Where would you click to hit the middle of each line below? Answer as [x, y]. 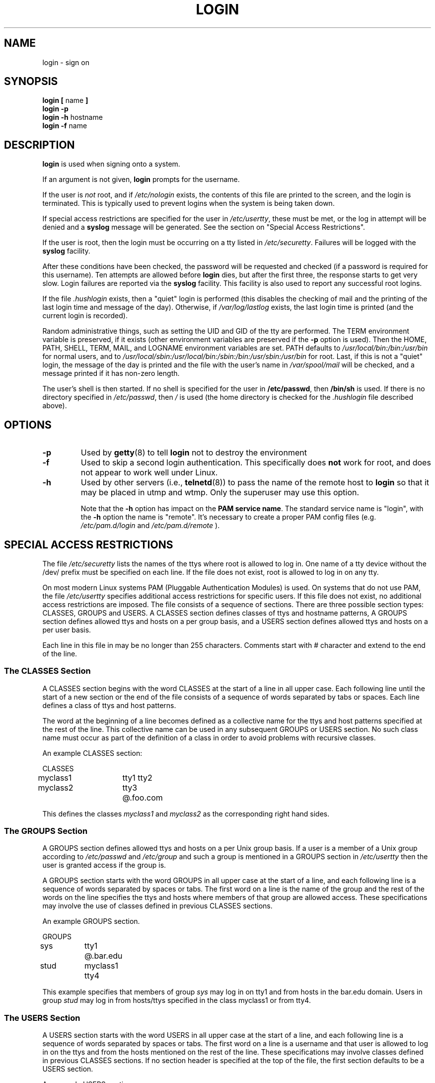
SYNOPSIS [31, 82]
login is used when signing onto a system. [111, 164]
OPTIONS [28, 425]
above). [55, 406]
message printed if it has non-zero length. [111, 373]
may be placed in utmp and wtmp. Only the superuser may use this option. [220, 493]
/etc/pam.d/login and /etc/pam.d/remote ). [150, 526]
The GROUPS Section [46, 831]
